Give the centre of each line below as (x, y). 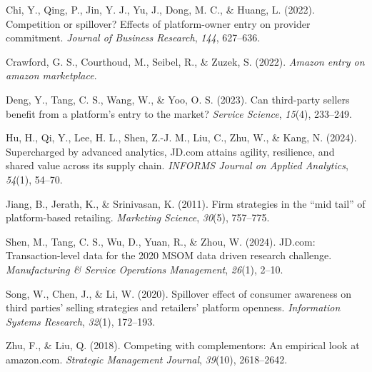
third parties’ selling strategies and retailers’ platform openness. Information (173, 307)
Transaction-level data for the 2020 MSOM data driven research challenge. (169, 255)
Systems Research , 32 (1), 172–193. (81, 321)
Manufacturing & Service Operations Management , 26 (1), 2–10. (145, 269)
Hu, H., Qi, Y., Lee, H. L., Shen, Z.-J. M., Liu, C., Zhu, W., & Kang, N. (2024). (181, 137)
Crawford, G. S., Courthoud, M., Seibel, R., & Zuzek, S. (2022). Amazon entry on (185, 61)
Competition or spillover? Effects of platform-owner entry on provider (158, 23)
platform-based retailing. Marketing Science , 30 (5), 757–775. (138, 217)
